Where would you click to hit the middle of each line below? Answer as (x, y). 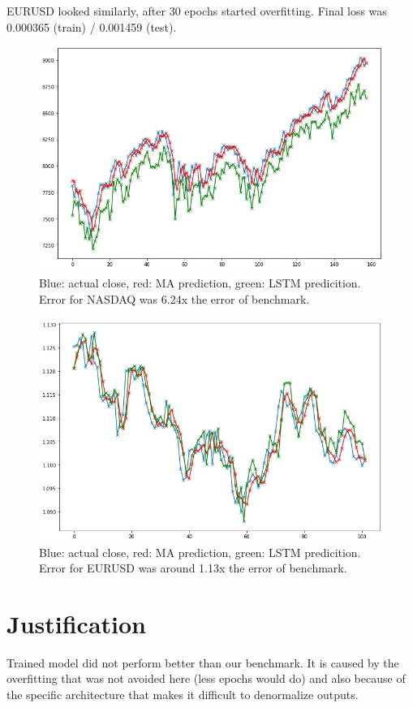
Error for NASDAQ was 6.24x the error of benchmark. (174, 299)
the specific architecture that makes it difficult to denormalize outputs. (183, 694)
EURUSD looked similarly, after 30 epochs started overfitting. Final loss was (197, 11)
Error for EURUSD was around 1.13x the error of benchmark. (193, 568)
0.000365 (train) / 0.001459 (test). (92, 26)
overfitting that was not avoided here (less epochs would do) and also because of (206, 678)
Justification (76, 623)
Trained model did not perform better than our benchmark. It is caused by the (203, 662)
